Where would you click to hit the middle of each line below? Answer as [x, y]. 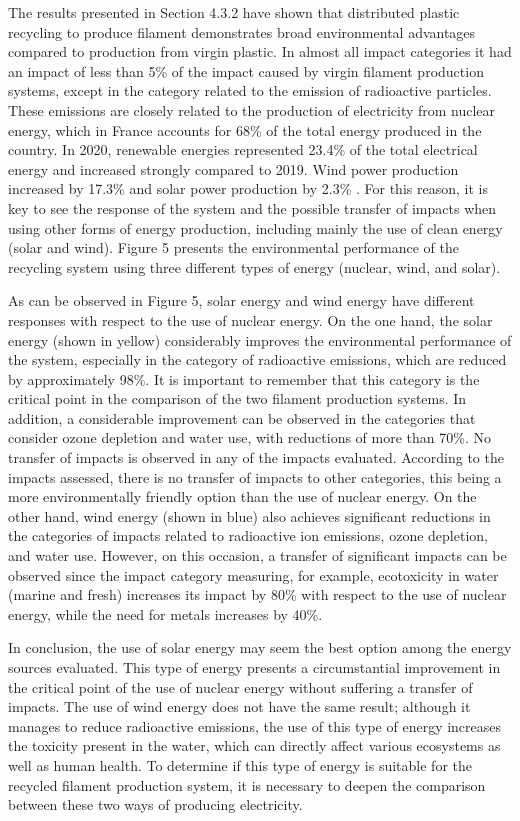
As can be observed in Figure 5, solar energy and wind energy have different [241, 300]
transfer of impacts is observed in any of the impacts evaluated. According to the [256, 457]
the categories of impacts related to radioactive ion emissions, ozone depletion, [248, 535]
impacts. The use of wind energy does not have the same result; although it [239, 706]
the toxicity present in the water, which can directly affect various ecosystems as [254, 745]
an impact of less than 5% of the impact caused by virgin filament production [246, 70]
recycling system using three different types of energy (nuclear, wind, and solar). [254, 266]
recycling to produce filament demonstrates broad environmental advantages [242, 31]
